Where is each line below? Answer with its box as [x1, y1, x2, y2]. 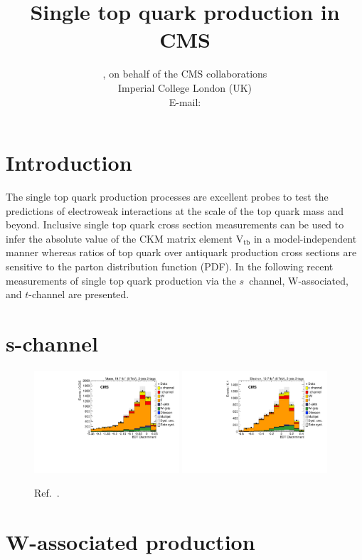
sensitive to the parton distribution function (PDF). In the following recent [6, 259, 334, 273]
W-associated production [6, 527, 255, 556]
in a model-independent [253, 231, 357, 245]
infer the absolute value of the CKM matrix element [6, 231, 233, 245]
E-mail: [169, 94, 201, 109]
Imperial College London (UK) [117, 80, 252, 95]
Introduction [6, 148, 132, 177]
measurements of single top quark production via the [6, 273, 236, 287]
